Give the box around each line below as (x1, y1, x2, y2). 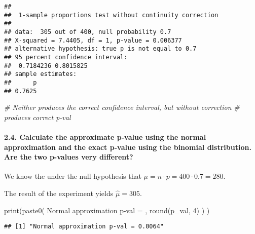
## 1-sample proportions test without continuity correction (4, 11, 218, 19)
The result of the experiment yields (4, 187, 114, 198)
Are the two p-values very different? (4, 151, 133, 162)
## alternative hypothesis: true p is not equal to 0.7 (4, 45, 197, 53)
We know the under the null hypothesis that (4, 171, 141, 181)
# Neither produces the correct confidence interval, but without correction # (4, 102, 240, 112)
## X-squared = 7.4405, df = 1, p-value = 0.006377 (4, 36, 182, 44)
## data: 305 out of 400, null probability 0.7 (4, 28, 171, 35)
